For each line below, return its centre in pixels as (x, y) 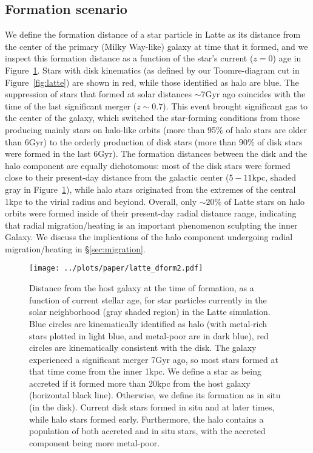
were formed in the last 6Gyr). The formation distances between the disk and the (156, 154)
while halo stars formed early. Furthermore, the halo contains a (146, 419)
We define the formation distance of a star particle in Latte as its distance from (153, 34)
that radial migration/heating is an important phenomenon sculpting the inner (151, 225)
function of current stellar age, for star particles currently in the (148, 299)
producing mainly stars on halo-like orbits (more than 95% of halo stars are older (156, 129)
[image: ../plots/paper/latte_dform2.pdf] (116, 268)
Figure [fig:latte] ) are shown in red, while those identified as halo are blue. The (152, 82)
